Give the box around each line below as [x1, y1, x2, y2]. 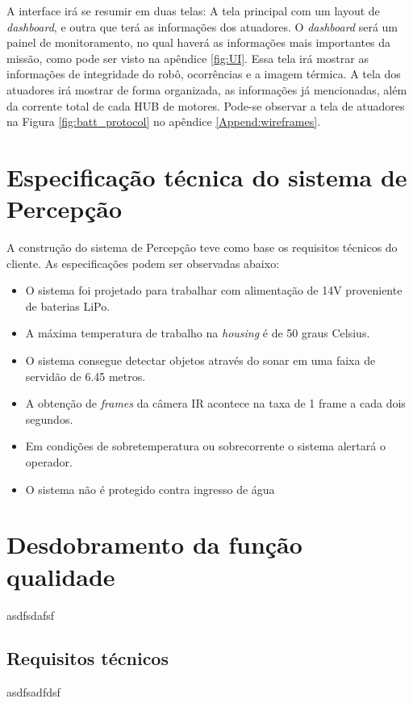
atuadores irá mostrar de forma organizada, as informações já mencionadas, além [6, 81, 407, 98]
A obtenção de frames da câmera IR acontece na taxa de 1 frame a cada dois [25, 395, 406, 412]
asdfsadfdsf [6, 684, 60, 701]
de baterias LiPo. [25, 297, 111, 314]
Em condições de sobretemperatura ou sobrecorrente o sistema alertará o [25, 437, 386, 454]
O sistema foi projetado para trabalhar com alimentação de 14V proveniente [25, 282, 403, 299]
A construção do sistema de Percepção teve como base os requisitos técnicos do [6, 239, 398, 256]
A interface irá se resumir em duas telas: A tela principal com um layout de [6, 2, 380, 19]
